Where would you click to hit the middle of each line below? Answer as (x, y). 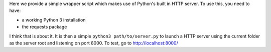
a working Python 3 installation (54, 19)
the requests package (44, 27)
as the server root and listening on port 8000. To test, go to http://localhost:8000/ (94, 43)
